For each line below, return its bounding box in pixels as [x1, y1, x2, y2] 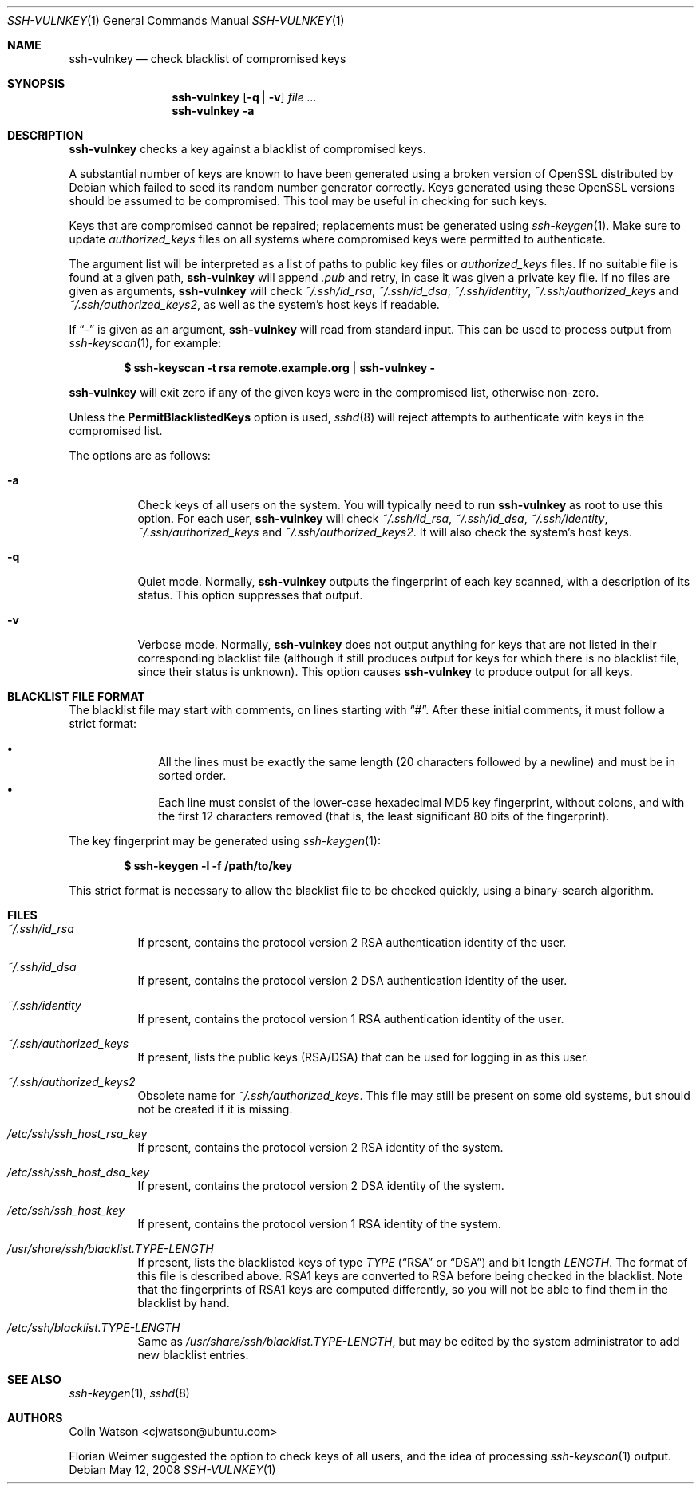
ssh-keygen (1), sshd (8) [69, 1386, 190, 1400]
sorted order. [158, 769, 227, 782]
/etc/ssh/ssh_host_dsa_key [7, 1165, 150, 1179]
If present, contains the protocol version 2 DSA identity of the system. [137, 1179, 504, 1192]
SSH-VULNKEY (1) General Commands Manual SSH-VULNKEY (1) [7, 14, 345, 27]
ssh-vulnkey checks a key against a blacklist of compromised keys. [69, 142, 426, 156]
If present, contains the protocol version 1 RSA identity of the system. [137, 1217, 501, 1231]
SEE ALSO [7, 1373, 61, 1386]
